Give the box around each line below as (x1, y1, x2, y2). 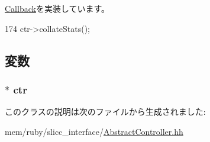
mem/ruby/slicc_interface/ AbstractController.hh (5, 125, 183, 137)
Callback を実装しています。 (5, 2, 110, 14)
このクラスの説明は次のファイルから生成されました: (5, 105, 206, 118)
